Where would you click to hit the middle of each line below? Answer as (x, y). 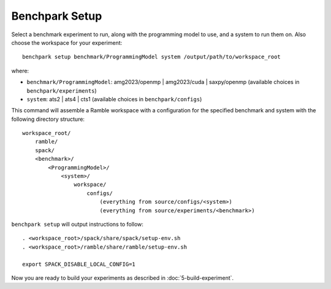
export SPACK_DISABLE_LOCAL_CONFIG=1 (79, 264)
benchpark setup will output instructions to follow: (78, 224)
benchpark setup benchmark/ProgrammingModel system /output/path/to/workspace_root (152, 57)
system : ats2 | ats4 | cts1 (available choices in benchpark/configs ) (114, 99)
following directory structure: (48, 119)
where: (20, 71)
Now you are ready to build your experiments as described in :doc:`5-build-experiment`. (123, 278)
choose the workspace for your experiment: (67, 42)
